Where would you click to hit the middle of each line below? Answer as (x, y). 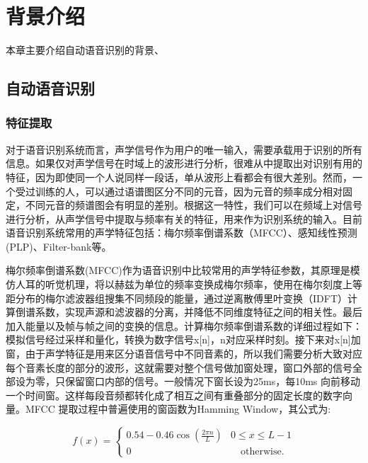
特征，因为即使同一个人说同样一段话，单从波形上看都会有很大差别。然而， (179, 177)
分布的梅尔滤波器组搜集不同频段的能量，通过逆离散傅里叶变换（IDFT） (181, 298)
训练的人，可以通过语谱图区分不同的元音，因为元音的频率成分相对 (189, 191)
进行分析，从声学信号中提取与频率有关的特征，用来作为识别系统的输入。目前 (184, 218)
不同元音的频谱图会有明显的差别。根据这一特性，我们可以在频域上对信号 (194, 205)
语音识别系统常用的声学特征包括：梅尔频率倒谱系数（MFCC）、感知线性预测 (182, 233)
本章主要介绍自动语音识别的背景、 (85, 50)
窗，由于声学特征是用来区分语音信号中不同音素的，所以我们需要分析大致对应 (184, 354)
